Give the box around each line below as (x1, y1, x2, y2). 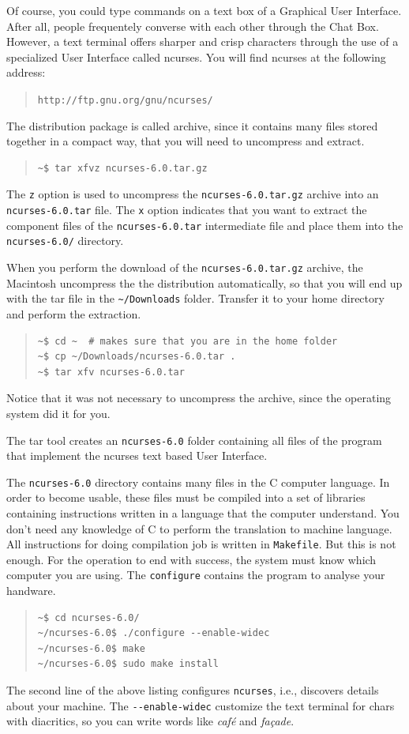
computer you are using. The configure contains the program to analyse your (6, 566, 385, 583)
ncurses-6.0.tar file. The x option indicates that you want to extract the (6, 201, 367, 218)
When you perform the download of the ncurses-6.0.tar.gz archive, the (6, 259, 363, 276)
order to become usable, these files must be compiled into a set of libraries (6, 489, 366, 506)
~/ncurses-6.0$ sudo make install (37, 658, 219, 670)
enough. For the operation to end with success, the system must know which (6, 551, 377, 567)
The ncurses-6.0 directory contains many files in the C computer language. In (6, 473, 390, 490)
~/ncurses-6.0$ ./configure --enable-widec (37, 627, 270, 639)
